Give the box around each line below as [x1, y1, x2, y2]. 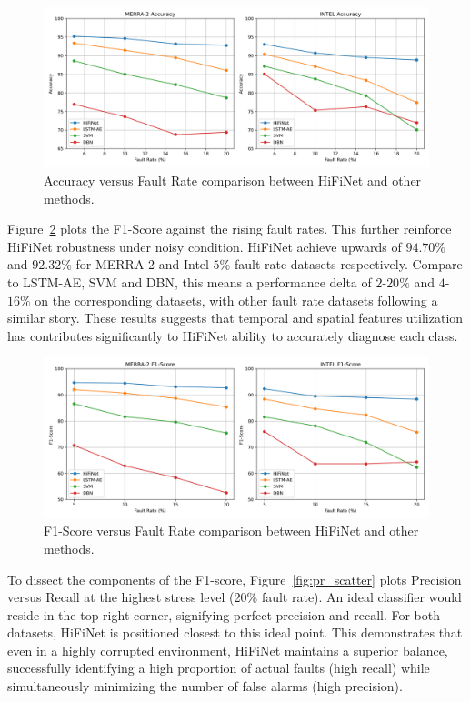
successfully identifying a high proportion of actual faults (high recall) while [7, 658, 430, 677]
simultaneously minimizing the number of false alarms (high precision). [7, 677, 403, 696]
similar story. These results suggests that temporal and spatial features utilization [7, 308, 464, 327]
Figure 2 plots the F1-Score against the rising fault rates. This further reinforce [7, 219, 452, 238]
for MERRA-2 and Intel [75, 255, 209, 274]
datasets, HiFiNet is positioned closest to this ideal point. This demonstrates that [7, 623, 463, 642]
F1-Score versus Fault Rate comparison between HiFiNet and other [44, 521, 419, 540]
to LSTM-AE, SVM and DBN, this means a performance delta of [7, 272, 372, 291]
